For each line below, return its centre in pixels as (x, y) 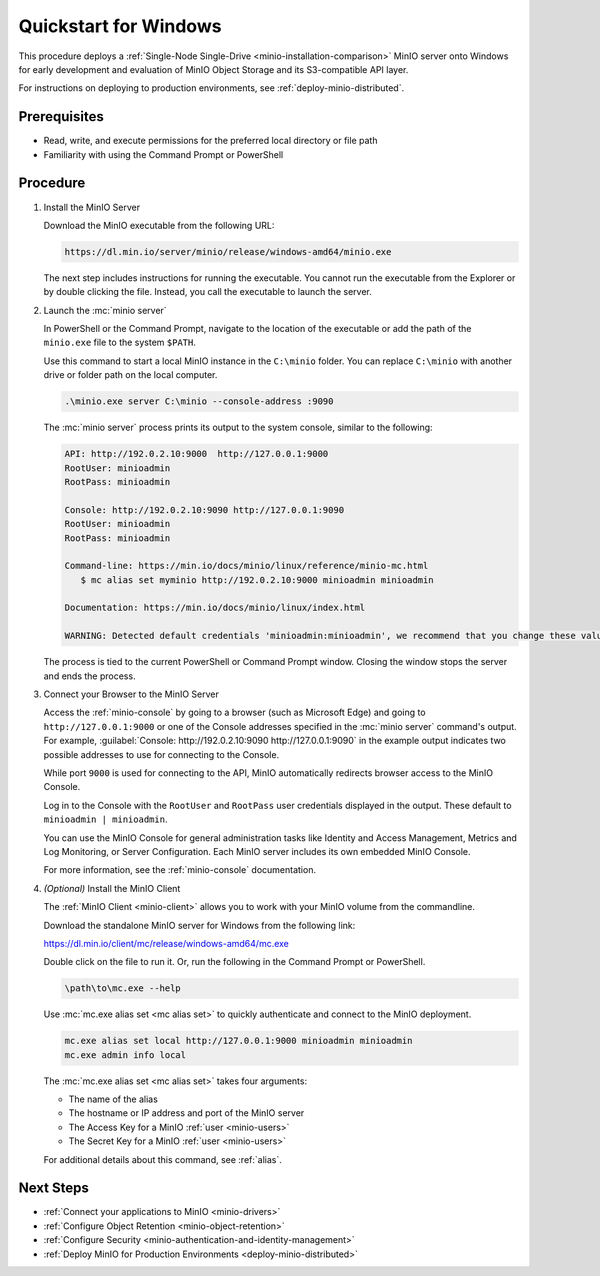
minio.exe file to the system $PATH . (120, 342)
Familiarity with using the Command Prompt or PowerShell (163, 154)
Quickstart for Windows (120, 26)
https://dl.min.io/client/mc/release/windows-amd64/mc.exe (166, 943)
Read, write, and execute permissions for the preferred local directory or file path (210, 141)
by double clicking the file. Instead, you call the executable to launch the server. (207, 292)
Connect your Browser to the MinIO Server (131, 694)
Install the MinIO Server (91, 207)
